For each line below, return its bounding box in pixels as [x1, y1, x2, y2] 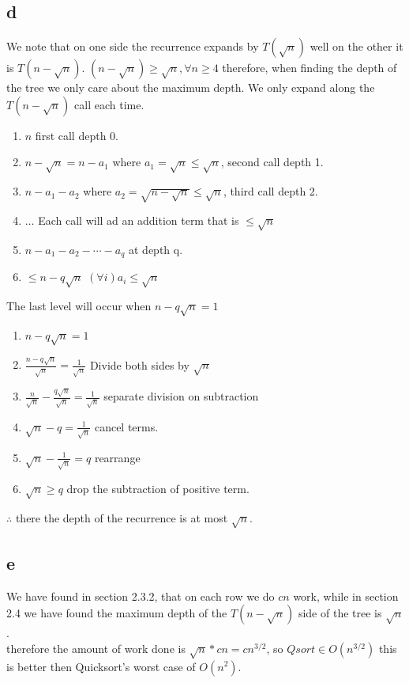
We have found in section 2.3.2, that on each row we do [6, 587, 275, 604]
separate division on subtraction [103, 388, 259, 404]
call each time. [74, 96, 144, 112]
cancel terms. [94, 418, 159, 434]
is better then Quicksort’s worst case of [6, 658, 196, 674]
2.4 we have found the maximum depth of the [6, 605, 227, 621]
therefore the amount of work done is [6, 639, 186, 656]
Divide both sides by [89, 356, 189, 373]
